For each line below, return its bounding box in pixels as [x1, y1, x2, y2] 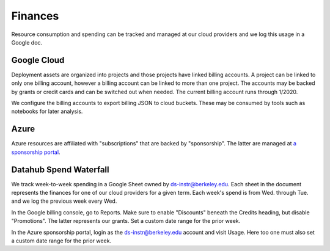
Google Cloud [11, 55, 65, 65]
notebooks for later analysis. [11, 107, 83, 115]
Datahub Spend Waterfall [11, 164, 109, 175]
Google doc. [11, 38, 43, 46]
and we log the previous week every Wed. [11, 197, 117, 205]
